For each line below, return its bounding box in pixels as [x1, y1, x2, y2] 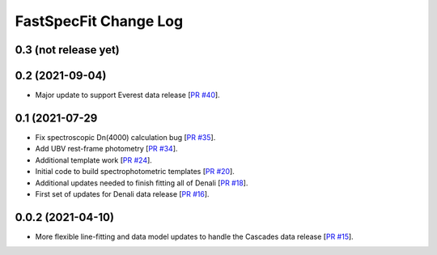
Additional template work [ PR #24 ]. [35, 155, 153, 165]
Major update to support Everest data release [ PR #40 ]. [35, 90, 220, 100]
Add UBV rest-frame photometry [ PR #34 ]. [35, 144, 178, 154]
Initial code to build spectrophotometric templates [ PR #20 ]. [35, 167, 235, 176]
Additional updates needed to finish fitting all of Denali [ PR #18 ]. [35, 178, 248, 188]
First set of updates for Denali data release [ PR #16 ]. [35, 189, 210, 198]
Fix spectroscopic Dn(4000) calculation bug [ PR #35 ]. [35, 132, 216, 142]
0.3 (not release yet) [15, 43, 121, 57]
